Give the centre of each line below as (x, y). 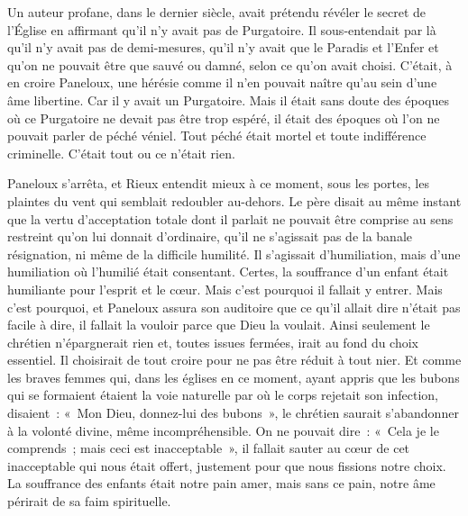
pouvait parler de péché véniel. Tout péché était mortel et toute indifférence (217, 136)
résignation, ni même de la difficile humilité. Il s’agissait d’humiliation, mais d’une (234, 253)
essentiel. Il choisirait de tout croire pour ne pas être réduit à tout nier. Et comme (234, 360)
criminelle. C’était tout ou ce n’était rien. (121, 153)
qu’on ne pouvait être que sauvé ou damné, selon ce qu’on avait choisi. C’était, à (230, 64)
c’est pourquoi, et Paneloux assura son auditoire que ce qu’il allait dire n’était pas (234, 307)
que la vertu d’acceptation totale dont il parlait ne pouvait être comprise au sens (230, 218)
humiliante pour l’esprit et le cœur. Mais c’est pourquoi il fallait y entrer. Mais (225, 289)
